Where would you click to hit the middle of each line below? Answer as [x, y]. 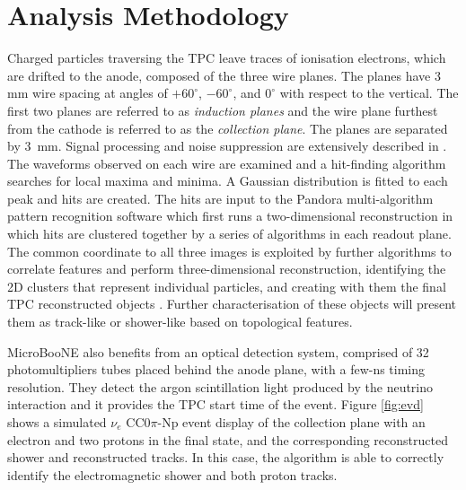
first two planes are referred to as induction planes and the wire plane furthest [223, 110]
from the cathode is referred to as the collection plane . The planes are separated [228, 128]
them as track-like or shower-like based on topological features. [180, 322]
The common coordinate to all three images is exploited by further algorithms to [229, 251]
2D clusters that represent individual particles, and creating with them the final [227, 286]
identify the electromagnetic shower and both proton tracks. [172, 474]
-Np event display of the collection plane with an [291, 422]
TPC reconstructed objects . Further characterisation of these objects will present [232, 304]
